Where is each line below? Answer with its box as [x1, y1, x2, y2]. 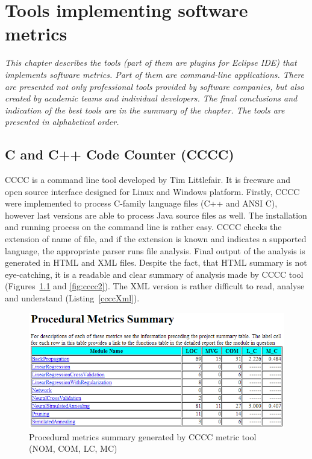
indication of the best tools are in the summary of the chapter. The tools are [5, 103, 285, 116]
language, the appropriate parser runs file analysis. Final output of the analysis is [5, 244, 305, 257]
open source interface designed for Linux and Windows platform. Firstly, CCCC [5, 185, 300, 197]
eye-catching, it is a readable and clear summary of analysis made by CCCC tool [5, 268, 304, 280]
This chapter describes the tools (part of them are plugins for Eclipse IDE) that [5, 56, 297, 69]
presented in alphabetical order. [5, 115, 119, 128]
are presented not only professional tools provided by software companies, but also [5, 80, 304, 92]
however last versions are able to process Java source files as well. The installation [5, 208, 307, 221]
